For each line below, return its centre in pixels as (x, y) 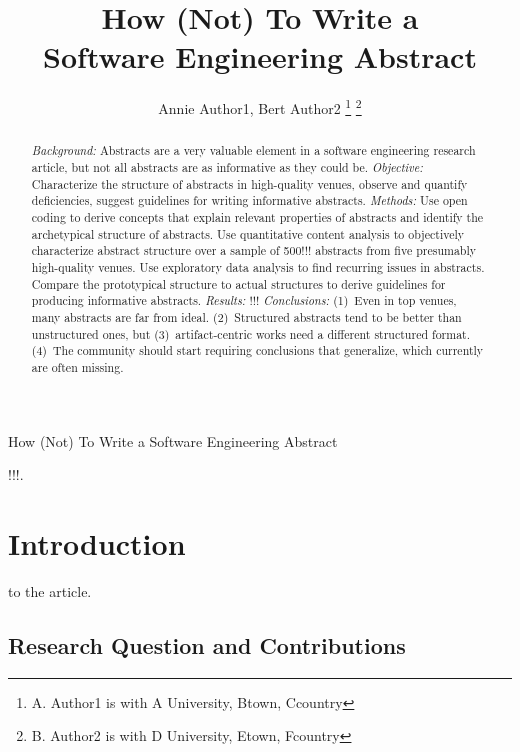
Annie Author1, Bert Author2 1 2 (260, 106)
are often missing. (77, 366)
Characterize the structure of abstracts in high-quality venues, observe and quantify (249, 183)
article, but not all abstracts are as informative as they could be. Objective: (227, 167)
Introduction (97, 542)
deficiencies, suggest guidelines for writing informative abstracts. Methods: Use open (249, 200)
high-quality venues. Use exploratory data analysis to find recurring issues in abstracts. (258, 266)
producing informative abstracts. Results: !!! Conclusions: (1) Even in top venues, (244, 300)
